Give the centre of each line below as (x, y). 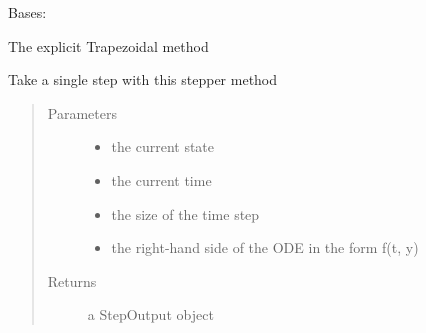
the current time (161, 179)
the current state (163, 146)
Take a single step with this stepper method (143, 79)
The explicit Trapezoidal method (108, 45)
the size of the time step (185, 213)
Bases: (27, 12)
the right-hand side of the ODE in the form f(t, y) (265, 247)
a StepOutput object (150, 314)
